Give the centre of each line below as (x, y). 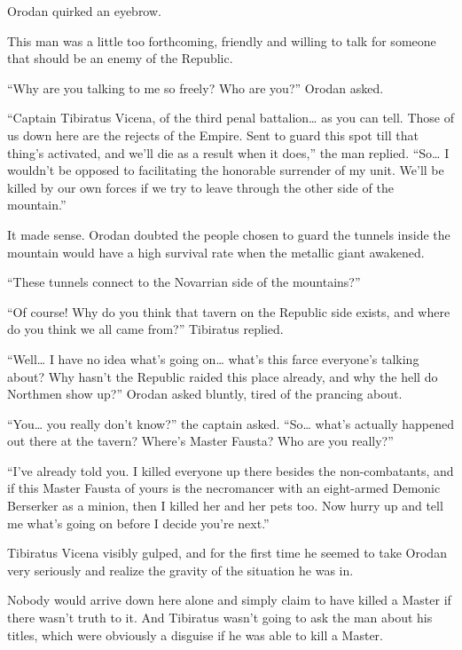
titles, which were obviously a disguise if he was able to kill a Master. (196, 634)
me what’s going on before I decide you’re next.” (138, 523)
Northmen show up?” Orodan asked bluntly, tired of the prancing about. (205, 394)
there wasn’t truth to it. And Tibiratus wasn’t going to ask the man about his (220, 618)
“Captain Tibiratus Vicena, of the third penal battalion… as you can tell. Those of (231, 118)
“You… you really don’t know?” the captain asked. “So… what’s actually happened (231, 423)
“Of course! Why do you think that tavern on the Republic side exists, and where (229, 311)
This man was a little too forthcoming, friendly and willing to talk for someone (222, 40)
